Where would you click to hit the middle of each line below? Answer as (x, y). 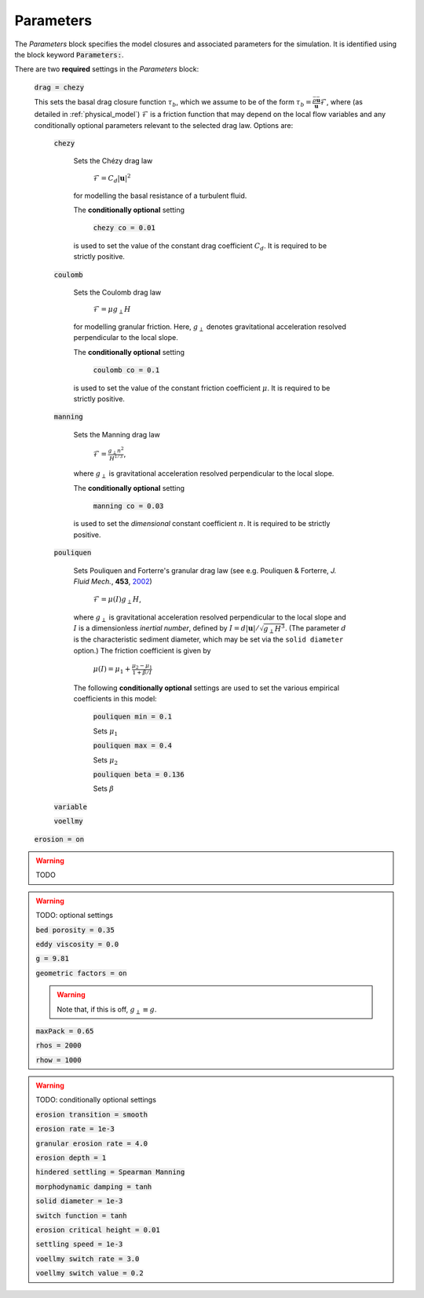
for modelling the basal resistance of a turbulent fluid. (160, 196)
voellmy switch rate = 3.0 (88, 1259)
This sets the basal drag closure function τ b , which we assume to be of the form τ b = (173, 103)
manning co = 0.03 (128, 506)
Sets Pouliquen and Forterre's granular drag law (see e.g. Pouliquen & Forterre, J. (205, 570)
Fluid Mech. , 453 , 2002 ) (113, 581)
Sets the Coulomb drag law (117, 292)
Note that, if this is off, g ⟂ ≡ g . (107, 1010)
